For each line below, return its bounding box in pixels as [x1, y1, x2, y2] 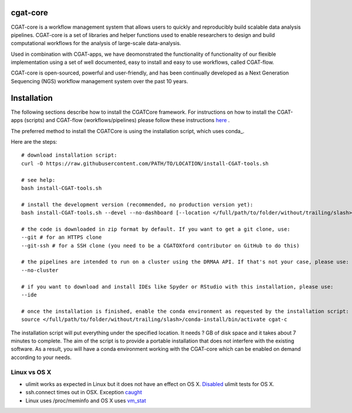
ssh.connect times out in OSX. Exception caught [25, 389, 143, 396]
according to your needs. [11, 354, 72, 361]
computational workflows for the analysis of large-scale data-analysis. [11, 40, 181, 47]
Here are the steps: [11, 138, 57, 145]
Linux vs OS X [11, 368, 52, 377]
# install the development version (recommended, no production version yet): [21, 201, 253, 208]
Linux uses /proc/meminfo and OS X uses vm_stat [25, 397, 147, 404]
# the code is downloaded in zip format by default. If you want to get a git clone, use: [21, 226, 290, 232]
